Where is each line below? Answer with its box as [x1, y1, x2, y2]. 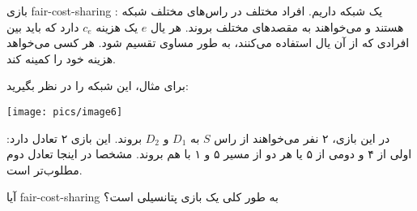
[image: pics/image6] [6, 105, 123, 118]
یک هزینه [96, 18, 138, 35]
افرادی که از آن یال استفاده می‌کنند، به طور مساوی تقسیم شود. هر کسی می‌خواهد [6, 34, 410, 51]
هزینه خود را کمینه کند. [6, 50, 117, 67]
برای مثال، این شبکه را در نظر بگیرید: [6, 77, 189, 94]
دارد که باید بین [6, 18, 79, 35]
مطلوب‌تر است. [6, 161, 83, 178]
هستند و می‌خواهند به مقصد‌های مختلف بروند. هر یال [150, 18, 404, 35]
